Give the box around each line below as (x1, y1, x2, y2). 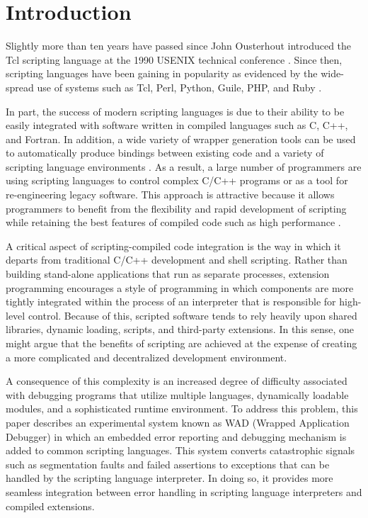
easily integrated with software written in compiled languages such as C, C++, (6, 118, 348, 133)
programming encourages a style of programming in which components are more (6, 280, 354, 295)
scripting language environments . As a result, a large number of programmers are (6, 159, 362, 174)
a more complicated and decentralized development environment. (6, 349, 287, 364)
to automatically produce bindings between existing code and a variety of (6, 145, 324, 160)
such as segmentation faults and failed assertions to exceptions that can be (6, 456, 330, 471)
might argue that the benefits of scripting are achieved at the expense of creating (6, 336, 357, 350)
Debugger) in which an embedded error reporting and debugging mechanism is (6, 429, 347, 444)
